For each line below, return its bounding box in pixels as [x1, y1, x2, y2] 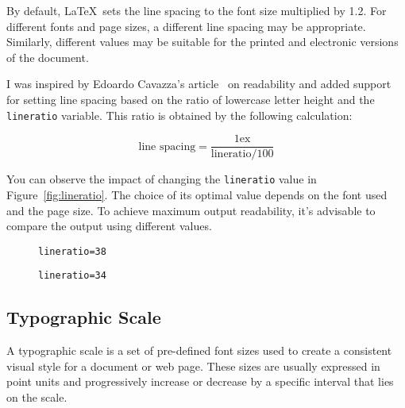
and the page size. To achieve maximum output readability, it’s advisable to [6, 202, 376, 218]
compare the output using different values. [6, 217, 212, 234]
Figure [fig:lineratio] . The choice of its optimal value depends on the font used [6, 186, 388, 202]
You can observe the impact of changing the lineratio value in [6, 171, 317, 187]
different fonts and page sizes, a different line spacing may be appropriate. [6, 17, 366, 34]
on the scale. [6, 389, 67, 406]
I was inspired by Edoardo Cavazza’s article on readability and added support [6, 75, 391, 92]
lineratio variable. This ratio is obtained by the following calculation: [6, 106, 353, 123]
